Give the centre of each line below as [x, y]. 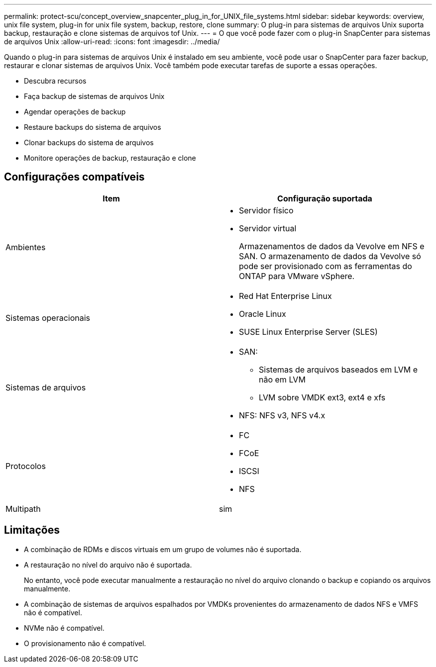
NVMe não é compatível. [64, 628]
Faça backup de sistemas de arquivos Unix [94, 96]
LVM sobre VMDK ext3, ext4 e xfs [322, 397]
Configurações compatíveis [74, 177]
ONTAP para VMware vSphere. [297, 276]
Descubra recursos [55, 81]
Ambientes [26, 247]
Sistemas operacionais [48, 318]
